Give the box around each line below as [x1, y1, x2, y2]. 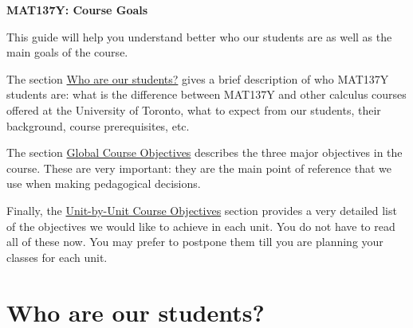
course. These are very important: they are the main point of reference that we [6, 159, 391, 176]
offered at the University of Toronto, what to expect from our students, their [6, 101, 381, 118]
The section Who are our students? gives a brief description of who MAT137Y [6, 70, 389, 87]
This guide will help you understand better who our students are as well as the [6, 28, 392, 45]
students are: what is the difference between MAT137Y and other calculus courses [6, 86, 407, 103]
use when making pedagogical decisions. [6, 175, 201, 192]
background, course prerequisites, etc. [6, 117, 190, 134]
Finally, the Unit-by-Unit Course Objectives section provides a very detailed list [6, 201, 397, 218]
